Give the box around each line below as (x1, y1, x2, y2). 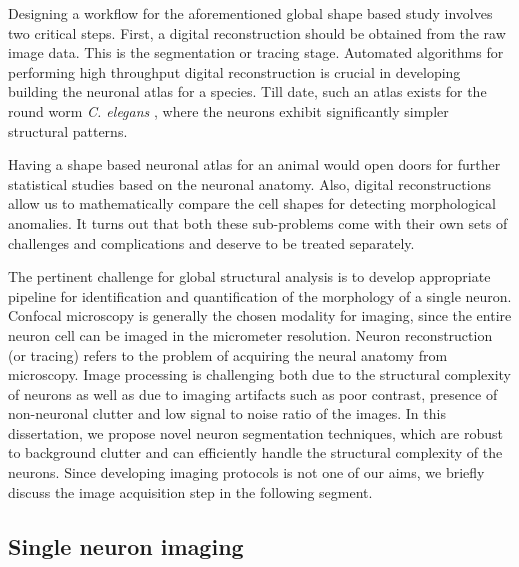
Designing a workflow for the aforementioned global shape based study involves (8, 3, 493, 23)
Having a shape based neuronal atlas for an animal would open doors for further (8, 154, 501, 175)
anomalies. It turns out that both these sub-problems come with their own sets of (8, 212, 508, 233)
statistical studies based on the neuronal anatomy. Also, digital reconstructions (8, 173, 491, 194)
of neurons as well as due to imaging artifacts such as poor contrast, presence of (8, 383, 498, 404)
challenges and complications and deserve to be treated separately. (8, 232, 415, 253)
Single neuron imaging (8, 530, 244, 561)
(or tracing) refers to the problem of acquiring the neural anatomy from (8, 344, 448, 365)
